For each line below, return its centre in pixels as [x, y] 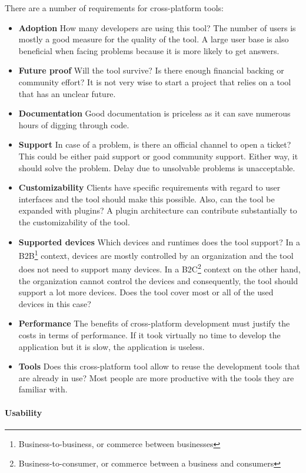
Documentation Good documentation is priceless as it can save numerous [154, 113]
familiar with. [43, 389]
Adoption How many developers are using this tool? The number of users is [157, 27]
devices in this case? [55, 303]
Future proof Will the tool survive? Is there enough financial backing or [151, 70]
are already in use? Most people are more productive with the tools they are [156, 377]
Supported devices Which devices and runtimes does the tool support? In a [159, 242]
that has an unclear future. [67, 93]
